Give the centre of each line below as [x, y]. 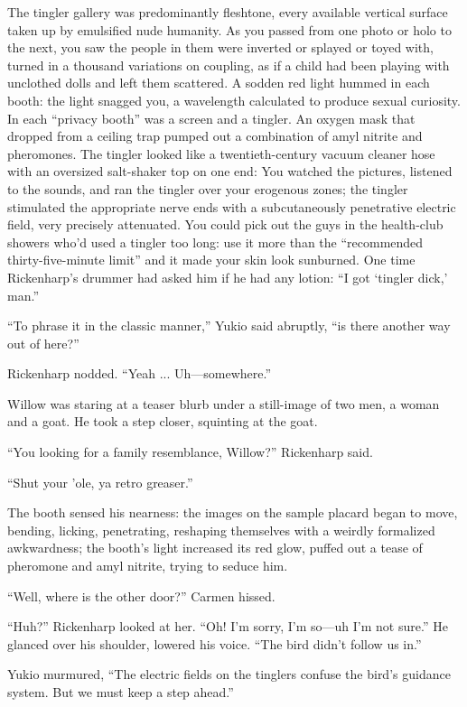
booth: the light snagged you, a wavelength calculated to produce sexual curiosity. [234, 100]
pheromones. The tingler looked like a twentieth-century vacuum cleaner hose [221, 153]
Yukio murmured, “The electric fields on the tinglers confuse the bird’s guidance [229, 674]
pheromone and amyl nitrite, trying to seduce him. [148, 566]
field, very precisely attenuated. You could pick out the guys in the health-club [225, 224]
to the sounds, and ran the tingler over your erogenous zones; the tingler [208, 188]
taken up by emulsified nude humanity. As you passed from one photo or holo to [229, 29]
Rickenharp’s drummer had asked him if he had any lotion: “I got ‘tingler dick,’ [228, 277]
